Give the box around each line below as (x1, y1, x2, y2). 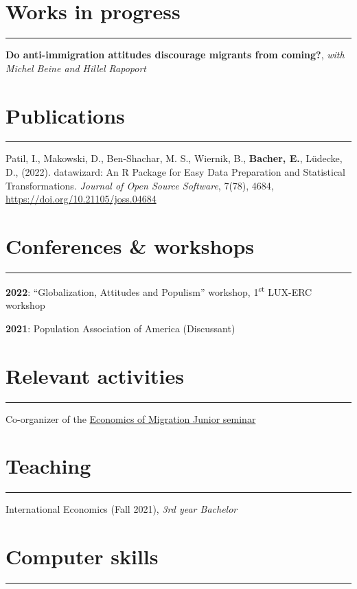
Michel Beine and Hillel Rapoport (5, 60, 146, 75)
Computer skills (5, 542, 159, 570)
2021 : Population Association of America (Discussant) (5, 321, 235, 335)
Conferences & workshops (5, 232, 255, 259)
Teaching (5, 452, 91, 480)
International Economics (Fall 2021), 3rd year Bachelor (5, 502, 238, 516)
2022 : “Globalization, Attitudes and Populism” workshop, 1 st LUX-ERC (5, 282, 312, 299)
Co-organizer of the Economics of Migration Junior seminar (5, 411, 256, 426)
